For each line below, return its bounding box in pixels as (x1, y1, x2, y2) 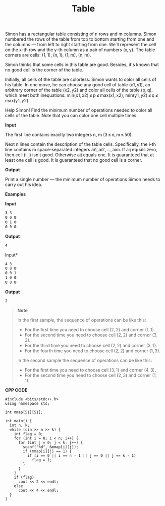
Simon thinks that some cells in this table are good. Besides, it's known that (5, 62, 159, 67)
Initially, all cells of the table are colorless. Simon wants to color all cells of (5, 76, 157, 82)
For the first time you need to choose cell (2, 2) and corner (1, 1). (24, 326, 155, 332)
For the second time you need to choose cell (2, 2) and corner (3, (24, 332, 158, 338)
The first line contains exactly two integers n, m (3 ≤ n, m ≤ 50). (5, 132, 133, 138)
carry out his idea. (5, 182, 43, 188)
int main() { (5, 418, 32, 423)
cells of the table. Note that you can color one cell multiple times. (5, 113, 138, 119)
